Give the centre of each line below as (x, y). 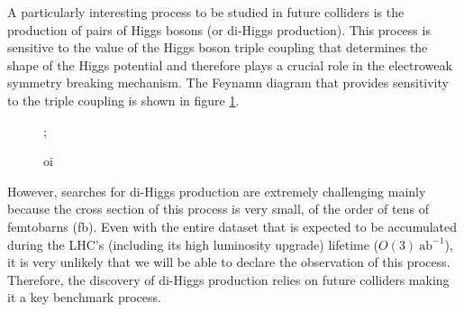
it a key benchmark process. (84, 297)
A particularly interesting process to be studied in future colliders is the (206, 12)
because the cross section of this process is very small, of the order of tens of (218, 209)
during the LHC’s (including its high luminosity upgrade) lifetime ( (193, 244)
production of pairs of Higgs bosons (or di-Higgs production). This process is (219, 29)
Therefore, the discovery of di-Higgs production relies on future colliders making (228, 279)
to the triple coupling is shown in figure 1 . (123, 100)
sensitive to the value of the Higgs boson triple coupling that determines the (218, 47)
